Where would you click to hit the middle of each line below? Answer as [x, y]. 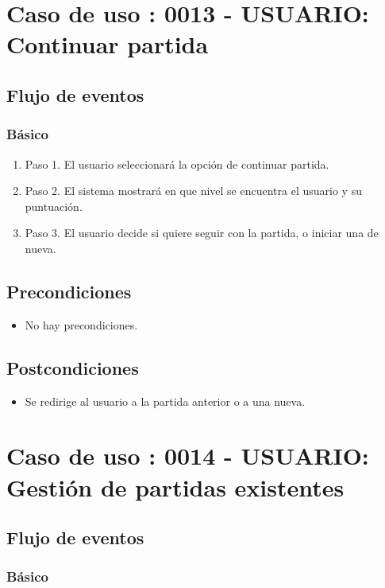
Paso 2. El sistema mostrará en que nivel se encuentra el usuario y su [193, 191]
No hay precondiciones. [81, 324]
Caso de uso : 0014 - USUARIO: [188, 456]
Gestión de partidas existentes [175, 487]
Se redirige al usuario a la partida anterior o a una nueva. [165, 401]
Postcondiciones [73, 367]
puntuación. [54, 206]
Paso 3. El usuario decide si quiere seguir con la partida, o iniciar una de [202, 233]
